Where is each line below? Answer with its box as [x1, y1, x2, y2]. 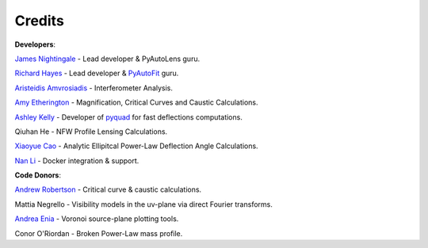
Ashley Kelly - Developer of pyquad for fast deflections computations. [14, 112, 243, 122]
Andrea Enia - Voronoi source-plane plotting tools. [14, 214, 179, 223]
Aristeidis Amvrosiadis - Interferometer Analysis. [14, 83, 174, 93]
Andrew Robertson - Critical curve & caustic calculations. [14, 185, 202, 194]
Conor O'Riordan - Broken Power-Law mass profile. [14, 228, 183, 238]
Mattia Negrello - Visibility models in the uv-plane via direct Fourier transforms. [14, 199, 273, 209]
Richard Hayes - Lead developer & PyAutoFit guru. [14, 68, 179, 78]
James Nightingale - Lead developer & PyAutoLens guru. [14, 54, 201, 63]
